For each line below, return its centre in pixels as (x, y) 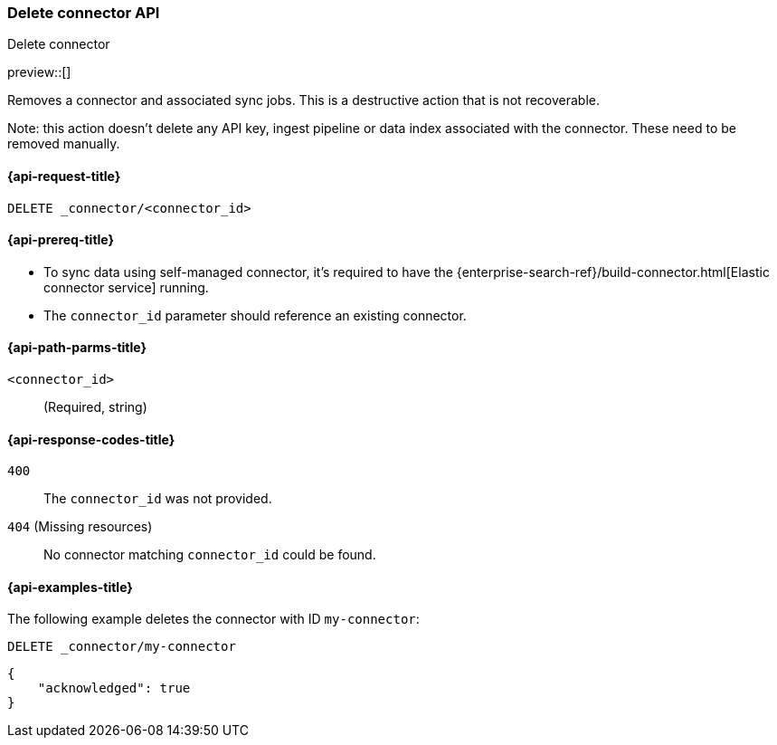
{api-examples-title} (70, 587)
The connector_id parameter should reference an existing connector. (255, 315)
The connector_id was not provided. (158, 499)
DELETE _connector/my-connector (122, 647)
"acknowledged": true (114, 688)
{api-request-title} (64, 176)
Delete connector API (84, 13)
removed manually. (64, 144)
